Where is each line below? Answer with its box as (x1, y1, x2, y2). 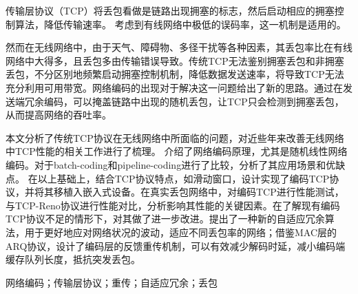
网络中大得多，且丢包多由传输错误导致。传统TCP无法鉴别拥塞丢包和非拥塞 (6, 53, 344, 67)
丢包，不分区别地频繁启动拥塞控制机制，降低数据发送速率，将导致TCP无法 (6, 67, 344, 81)
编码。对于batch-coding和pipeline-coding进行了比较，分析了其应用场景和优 (6, 157, 336, 171)
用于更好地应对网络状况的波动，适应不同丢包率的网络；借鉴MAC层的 (24, 224, 337, 239)
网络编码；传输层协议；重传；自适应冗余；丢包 (6, 275, 218, 289)
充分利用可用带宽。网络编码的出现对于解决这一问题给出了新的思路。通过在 (6, 80, 343, 94)
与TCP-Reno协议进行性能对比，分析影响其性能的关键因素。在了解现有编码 (6, 198, 340, 212)
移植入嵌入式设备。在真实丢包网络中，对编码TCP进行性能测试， (53, 185, 344, 199)
